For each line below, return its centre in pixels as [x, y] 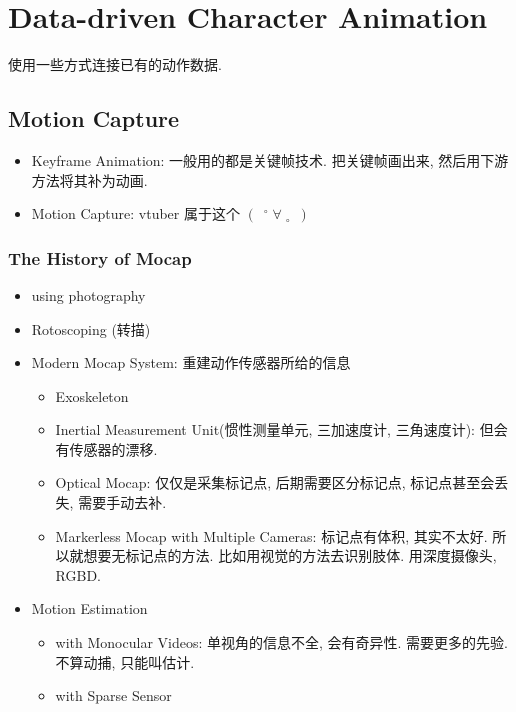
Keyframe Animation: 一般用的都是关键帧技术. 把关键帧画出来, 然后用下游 [270, 159]
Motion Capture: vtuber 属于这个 [135, 213]
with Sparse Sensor [113, 695]
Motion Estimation [89, 608]
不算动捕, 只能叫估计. [125, 661]
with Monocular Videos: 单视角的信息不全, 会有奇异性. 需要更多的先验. [282, 642]
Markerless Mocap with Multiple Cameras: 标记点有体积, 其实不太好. [271, 535]
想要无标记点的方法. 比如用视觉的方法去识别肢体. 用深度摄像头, [290, 555]
